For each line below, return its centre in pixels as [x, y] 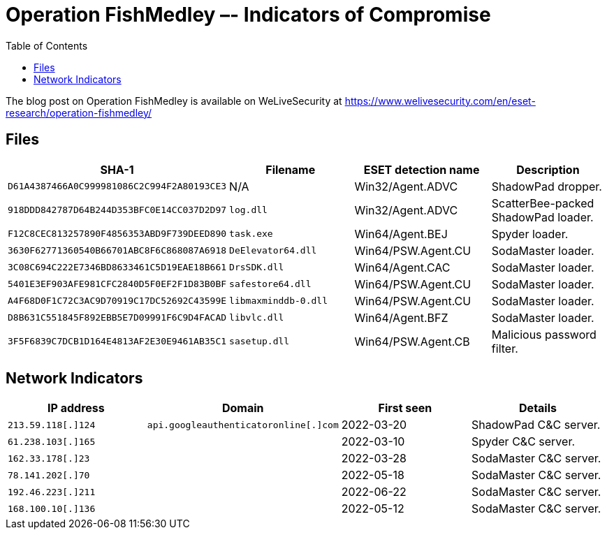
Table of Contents [47, 45]
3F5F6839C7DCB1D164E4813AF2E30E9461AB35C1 [117, 342]
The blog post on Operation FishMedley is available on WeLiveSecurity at [174, 101]
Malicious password [544, 334]
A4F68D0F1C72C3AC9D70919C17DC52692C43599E [117, 301]
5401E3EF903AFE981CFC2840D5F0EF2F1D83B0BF [117, 284]
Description [548, 169]
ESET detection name [422, 169]
